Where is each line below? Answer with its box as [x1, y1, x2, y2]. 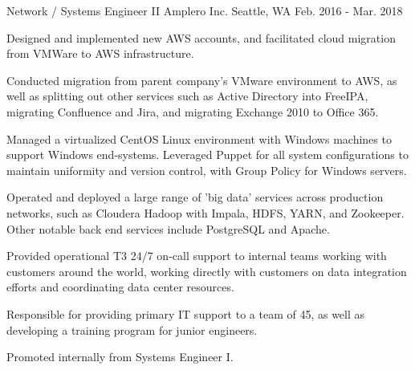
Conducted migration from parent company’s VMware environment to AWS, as [6, 71, 397, 88]
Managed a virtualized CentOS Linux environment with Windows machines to [6, 130, 392, 147]
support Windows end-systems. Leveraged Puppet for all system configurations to [6, 146, 409, 163]
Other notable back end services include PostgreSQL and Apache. [6, 220, 330, 237]
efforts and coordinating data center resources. [6, 279, 234, 295]
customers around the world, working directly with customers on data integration [6, 262, 407, 279]
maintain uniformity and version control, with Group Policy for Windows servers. [6, 161, 407, 178]
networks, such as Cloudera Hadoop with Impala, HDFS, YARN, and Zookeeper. [6, 204, 405, 221]
